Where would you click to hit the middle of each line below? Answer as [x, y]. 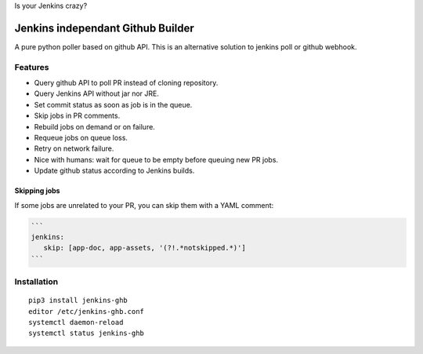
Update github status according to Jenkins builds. [114, 171]
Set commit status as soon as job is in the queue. [113, 104]
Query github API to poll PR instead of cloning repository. [126, 83]
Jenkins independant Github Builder [105, 28]
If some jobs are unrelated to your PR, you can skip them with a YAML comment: [144, 205]
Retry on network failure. [74, 148]
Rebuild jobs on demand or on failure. [95, 126]
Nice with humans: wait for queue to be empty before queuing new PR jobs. [156, 159]
